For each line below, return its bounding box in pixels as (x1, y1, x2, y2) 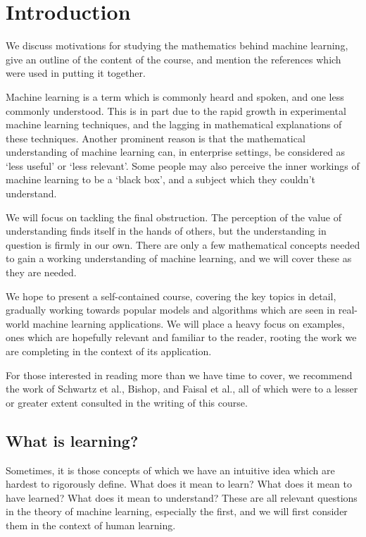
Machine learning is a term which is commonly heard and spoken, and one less (6, 89, 344, 104)
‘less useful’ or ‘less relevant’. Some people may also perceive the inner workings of (6, 158, 360, 173)
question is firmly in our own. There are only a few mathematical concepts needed (6, 237, 360, 252)
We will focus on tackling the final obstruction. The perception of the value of (6, 209, 342, 224)
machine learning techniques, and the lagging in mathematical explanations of (6, 117, 342, 132)
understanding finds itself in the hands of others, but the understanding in (6, 223, 327, 238)
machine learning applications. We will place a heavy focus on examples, (32, 316, 345, 331)
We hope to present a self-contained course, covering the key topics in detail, (6, 288, 336, 303)
